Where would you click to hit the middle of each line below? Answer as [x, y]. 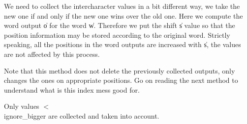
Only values [22, 106]
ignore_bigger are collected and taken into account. [82, 115]
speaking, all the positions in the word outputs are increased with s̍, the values [123, 44]
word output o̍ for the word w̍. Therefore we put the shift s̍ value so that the [120, 25]
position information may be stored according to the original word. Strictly [117, 35]
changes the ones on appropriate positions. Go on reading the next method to [121, 80]
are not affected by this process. [52, 54]
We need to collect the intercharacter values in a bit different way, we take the [122, 6]
